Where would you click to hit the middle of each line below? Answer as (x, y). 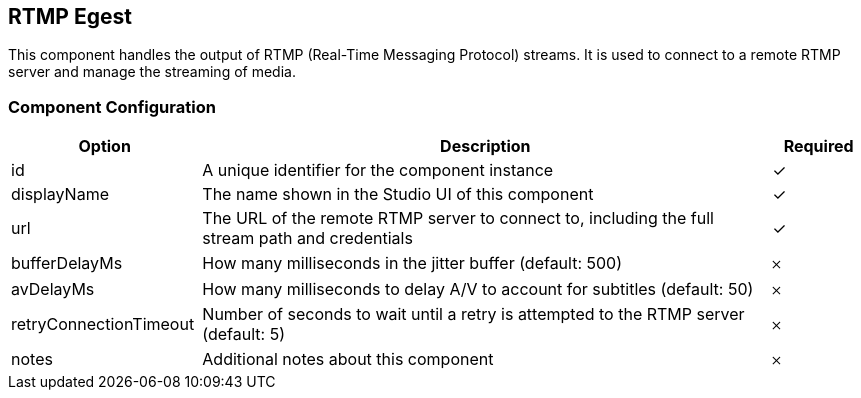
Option (104, 146)
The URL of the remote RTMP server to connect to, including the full (458, 218)
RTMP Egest (70, 16)
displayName (60, 194)
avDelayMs (53, 289)
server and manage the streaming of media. (152, 72)
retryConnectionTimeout (103, 324)
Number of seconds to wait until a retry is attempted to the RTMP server (473, 314)
